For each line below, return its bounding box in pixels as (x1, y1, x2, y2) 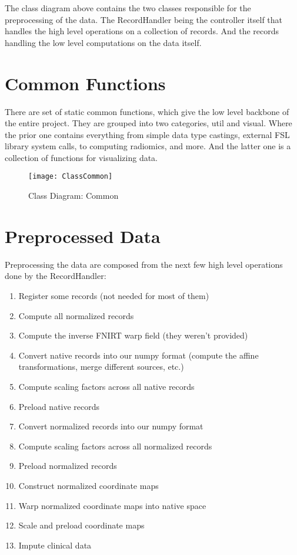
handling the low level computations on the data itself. (5, 36, 202, 48)
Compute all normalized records (18, 309, 134, 321)
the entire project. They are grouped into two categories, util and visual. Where (5, 117, 292, 129)
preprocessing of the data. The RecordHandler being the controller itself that (5, 13, 283, 25)
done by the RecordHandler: (5, 270, 106, 282)
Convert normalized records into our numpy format (18, 420, 203, 432)
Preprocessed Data (5, 224, 161, 248)
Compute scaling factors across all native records (18, 380, 195, 392)
